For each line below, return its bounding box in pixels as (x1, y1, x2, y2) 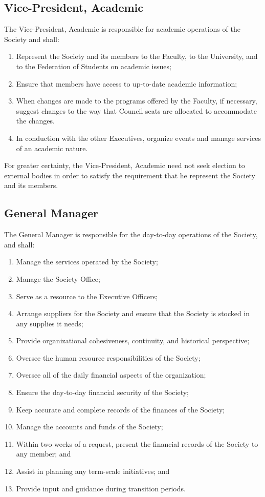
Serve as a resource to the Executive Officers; (16, 291, 158, 301)
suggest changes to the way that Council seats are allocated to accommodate (16, 105, 257, 116)
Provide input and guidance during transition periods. (16, 483, 186, 493)
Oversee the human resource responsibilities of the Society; (16, 352, 201, 363)
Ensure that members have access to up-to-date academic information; (16, 78, 237, 89)
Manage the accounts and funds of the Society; (16, 421, 163, 432)
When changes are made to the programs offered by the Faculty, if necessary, (16, 95, 257, 106)
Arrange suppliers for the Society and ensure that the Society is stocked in (16, 308, 250, 319)
